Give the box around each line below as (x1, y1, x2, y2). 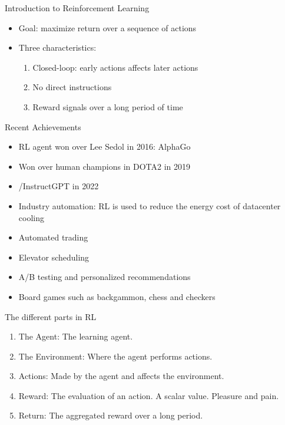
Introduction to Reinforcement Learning (5, 2, 150, 14)
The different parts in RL (5, 310, 97, 322)
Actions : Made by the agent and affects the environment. (18, 370, 224, 382)
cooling (18, 211, 44, 223)
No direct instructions (32, 81, 112, 93)
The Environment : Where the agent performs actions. (18, 350, 213, 362)
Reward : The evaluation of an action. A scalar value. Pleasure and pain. (18, 389, 279, 401)
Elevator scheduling (18, 251, 90, 263)
